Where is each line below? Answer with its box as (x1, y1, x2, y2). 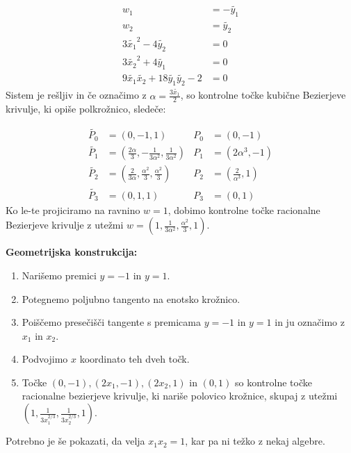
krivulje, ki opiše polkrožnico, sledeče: (6, 101, 166, 116)
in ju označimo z (275, 315, 345, 329)
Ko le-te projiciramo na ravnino (6, 202, 140, 217)
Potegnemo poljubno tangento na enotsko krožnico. (22, 291, 240, 306)
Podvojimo (22, 352, 68, 366)
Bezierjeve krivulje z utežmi (6, 217, 124, 232)
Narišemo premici (22, 267, 97, 282)
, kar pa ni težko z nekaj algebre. (185, 434, 325, 448)
